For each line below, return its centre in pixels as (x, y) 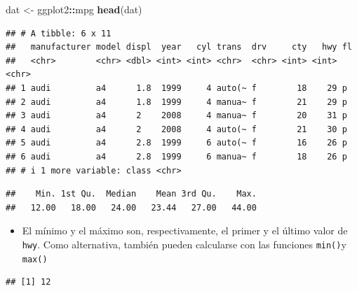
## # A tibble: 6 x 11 (59, 33)
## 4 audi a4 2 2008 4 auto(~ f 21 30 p (176, 129)
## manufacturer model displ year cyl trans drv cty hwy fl (179, 47)
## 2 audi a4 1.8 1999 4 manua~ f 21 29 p (176, 102)
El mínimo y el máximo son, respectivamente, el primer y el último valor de (185, 230)
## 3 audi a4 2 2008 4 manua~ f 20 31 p (176, 116)
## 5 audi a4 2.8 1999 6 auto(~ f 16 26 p (176, 143)
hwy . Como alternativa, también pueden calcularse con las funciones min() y (184, 244)
